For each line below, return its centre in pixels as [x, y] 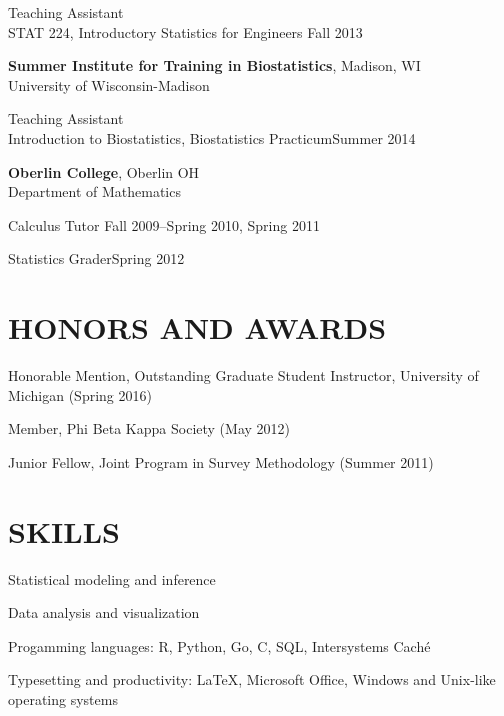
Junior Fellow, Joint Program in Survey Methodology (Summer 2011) [221, 461]
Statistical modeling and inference [112, 578]
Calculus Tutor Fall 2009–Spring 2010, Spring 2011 [164, 224]
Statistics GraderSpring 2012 [96, 258]
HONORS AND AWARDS [197, 327]
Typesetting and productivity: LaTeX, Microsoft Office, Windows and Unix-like [252, 679]
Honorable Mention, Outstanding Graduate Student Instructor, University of [243, 375]
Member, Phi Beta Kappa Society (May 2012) [149, 428]
